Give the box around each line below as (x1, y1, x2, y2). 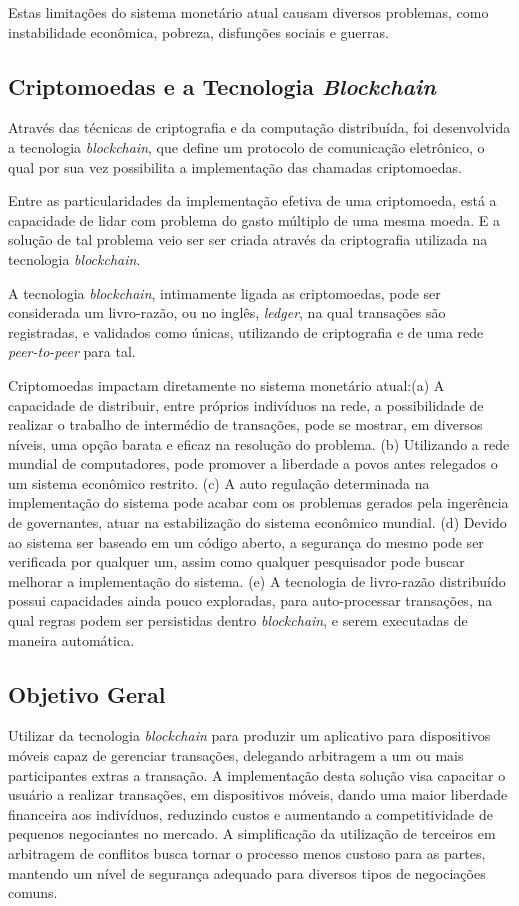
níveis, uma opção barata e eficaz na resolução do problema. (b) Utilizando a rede (8, 433, 510, 454)
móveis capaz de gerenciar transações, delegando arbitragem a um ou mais (8, 745, 464, 766)
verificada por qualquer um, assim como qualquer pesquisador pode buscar (8, 551, 465, 572)
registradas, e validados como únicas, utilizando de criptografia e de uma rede (8, 321, 484, 342)
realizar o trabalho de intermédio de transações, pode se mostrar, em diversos (8, 414, 483, 435)
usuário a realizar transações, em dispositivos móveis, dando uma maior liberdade (8, 784, 508, 805)
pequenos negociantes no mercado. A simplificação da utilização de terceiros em (8, 823, 496, 844)
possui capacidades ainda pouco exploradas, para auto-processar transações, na (8, 590, 493, 611)
